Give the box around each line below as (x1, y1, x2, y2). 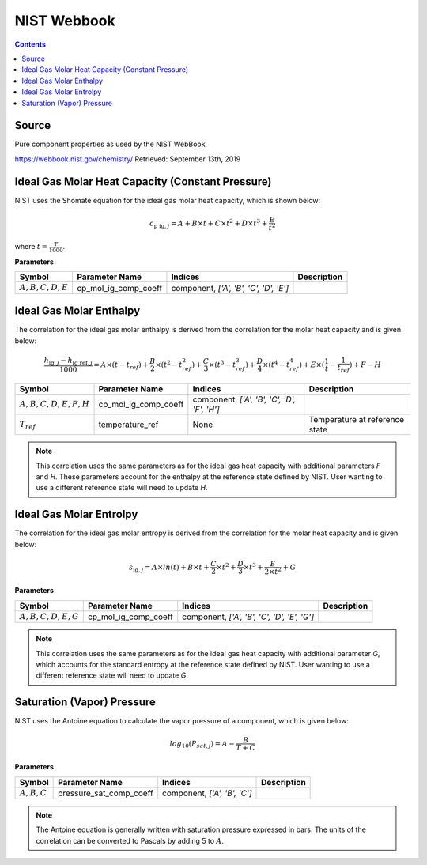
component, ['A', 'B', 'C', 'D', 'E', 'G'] (182, 611, 315, 622)
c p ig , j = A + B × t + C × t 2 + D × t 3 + (149, 217, 268, 229)
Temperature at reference (308, 414, 405, 425)
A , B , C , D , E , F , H (19, 399, 90, 410)
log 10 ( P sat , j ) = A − (169, 739, 235, 750)
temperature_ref (98, 419, 159, 430)
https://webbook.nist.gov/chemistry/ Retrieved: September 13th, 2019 (14, 154, 241, 164)
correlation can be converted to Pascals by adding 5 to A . (36, 836, 225, 845)
